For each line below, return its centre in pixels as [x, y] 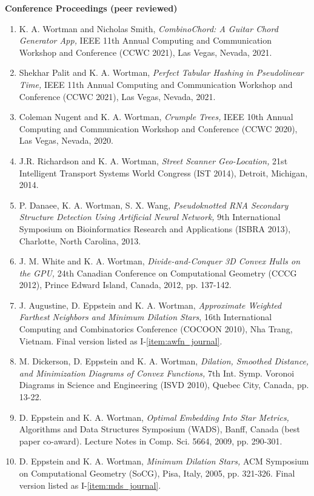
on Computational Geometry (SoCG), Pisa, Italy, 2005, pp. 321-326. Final [157, 473]
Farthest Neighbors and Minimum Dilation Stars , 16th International [145, 317]
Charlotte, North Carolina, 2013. [80, 240]
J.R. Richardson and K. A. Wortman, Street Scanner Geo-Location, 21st [153, 160]
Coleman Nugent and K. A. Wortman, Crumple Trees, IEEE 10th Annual [156, 117]
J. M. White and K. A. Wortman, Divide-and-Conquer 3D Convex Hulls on [160, 261]
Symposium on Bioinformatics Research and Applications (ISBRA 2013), [155, 228]
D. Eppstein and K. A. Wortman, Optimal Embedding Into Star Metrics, [154, 417]
